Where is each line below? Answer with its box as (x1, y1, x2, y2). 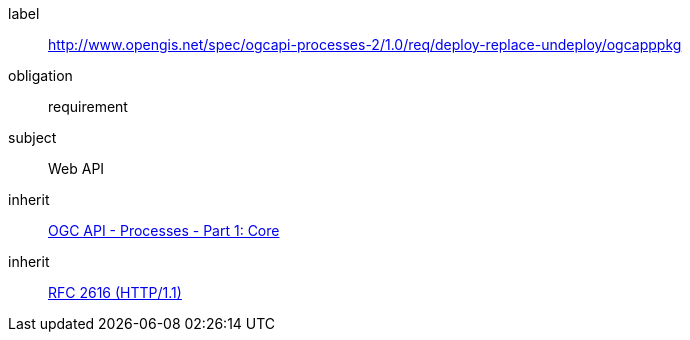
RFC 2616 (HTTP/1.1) (48, 284, 182, 301)
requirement (48, 98, 128, 115)
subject (8, 129, 57, 146)
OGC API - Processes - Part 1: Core (48, 222, 280, 239)
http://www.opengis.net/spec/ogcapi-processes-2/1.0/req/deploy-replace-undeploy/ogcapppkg (48, 36, 682, 53)
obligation (8, 67, 73, 84)
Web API (48, 160, 105, 177)
